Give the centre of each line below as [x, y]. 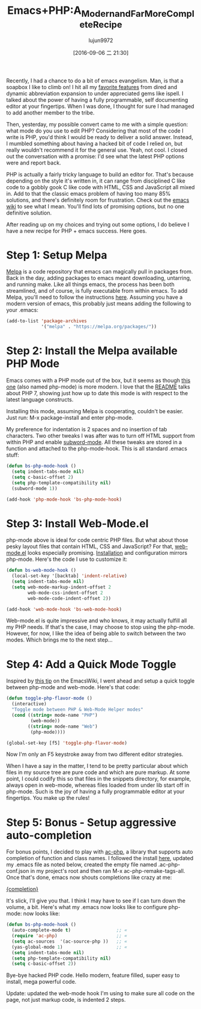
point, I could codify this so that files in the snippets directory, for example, [99, 779]
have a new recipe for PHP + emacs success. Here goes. [76, 231]
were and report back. [34, 163]
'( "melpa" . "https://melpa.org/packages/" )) [99, 327]
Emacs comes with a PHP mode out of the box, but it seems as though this [98, 381]
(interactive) [29, 704]
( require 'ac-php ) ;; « [70, 936]
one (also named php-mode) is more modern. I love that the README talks [98, 387]
